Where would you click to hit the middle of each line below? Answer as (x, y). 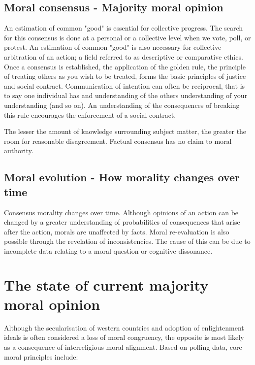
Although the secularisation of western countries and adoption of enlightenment (124, 327)
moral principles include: (41, 356)
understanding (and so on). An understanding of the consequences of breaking (122, 105)
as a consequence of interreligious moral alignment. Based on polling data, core (123, 347)
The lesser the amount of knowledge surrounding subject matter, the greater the (125, 131)
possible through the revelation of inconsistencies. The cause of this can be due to (127, 241)
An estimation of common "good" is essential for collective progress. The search (124, 28)
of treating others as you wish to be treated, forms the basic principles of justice (125, 76)
